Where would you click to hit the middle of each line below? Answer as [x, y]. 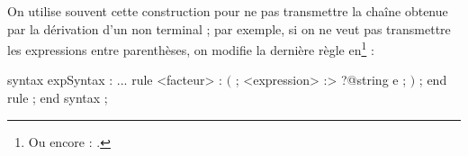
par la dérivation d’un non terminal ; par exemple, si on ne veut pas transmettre [229, 28]
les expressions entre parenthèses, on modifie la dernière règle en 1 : [191, 48]
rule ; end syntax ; [58, 98]
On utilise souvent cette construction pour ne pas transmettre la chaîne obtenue [228, 11]
